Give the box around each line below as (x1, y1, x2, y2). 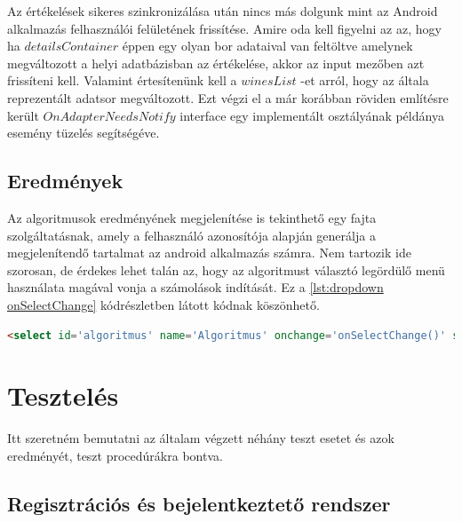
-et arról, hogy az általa (300, 71, 429, 90)
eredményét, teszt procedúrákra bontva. (7, 446, 223, 464)
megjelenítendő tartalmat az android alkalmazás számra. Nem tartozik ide (7, 243, 411, 262)
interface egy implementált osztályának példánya (179, 106, 444, 124)
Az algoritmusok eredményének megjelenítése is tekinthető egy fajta (7, 208, 377, 226)
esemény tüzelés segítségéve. (7, 123, 160, 142)
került (7, 106, 39, 124)
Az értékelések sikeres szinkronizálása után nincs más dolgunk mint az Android (7, 2, 438, 20)
